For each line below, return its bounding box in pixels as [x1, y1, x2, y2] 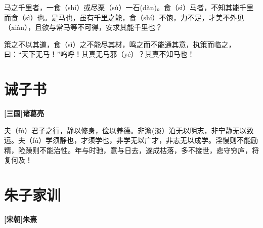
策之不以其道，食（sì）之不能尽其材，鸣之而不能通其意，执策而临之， [4, 39, 236, 49]
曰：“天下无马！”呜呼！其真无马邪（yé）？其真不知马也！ [4, 49, 195, 59]
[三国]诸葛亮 [4, 108, 44, 119]
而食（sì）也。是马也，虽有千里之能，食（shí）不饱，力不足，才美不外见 [4, 12, 244, 22]
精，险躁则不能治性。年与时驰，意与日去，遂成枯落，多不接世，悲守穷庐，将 [4, 144, 259, 155]
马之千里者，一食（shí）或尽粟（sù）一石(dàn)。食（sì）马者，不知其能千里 [4, 2, 254, 12]
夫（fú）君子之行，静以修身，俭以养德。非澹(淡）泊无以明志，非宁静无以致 [4, 125, 254, 135]
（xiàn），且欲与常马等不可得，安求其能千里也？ [4, 22, 163, 32]
